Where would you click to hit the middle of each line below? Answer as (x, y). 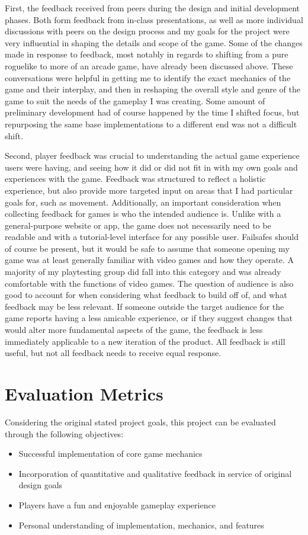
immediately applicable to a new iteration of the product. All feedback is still (145, 341)
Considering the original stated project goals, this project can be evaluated (140, 422)
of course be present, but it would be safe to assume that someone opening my (147, 248)
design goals (41, 485)
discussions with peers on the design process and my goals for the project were (147, 31)
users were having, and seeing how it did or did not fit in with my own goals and (151, 167)
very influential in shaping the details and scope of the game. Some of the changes (154, 42)
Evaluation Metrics (84, 393)
